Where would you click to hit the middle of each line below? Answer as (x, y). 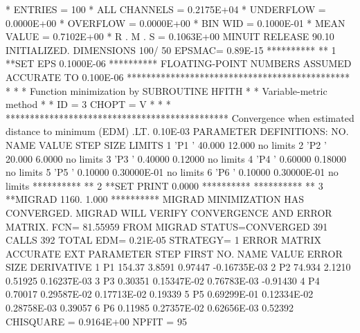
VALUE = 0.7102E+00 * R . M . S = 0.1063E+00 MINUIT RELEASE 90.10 (170, 36)
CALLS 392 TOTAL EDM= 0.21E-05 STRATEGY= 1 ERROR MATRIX (164, 240)
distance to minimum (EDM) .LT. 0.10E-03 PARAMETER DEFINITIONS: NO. (177, 131)
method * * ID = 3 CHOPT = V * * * (88, 104)
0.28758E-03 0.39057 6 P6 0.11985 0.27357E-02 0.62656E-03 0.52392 (150, 308)
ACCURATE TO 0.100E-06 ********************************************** (178, 76)
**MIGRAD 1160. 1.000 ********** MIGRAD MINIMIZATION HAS (155, 199)
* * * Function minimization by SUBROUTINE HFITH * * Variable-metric (166, 90)
